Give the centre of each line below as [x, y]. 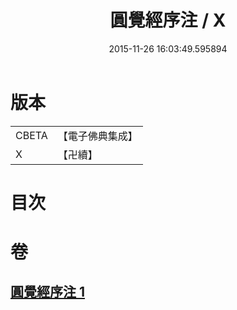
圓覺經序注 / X [168, 20]
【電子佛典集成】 [97, 136]
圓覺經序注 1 [48, 292]
